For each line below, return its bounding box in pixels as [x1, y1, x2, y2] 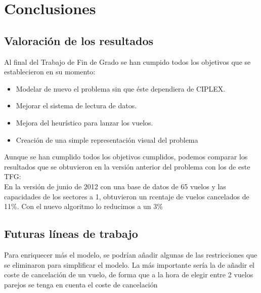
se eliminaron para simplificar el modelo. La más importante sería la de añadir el [4, 259, 254, 270]
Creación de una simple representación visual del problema [16, 134, 198, 145]
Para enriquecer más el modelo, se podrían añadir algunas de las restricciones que [4, 249, 257, 260]
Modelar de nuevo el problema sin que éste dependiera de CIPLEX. [16, 83, 226, 94]
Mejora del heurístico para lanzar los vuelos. [16, 117, 153, 128]
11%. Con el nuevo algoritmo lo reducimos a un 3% [4, 201, 163, 212]
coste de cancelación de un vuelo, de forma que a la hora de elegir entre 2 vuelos [4, 269, 253, 280]
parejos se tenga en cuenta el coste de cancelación [4, 279, 158, 289]
